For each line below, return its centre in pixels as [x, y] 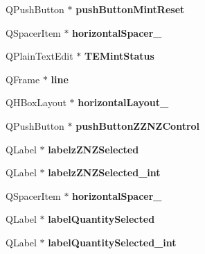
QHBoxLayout [36, 102]
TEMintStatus [119, 56]
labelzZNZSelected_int [104, 172]
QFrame [23, 79]
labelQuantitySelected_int [112, 242]
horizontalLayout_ [123, 102]
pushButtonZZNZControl [138, 125]
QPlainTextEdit [39, 56]
